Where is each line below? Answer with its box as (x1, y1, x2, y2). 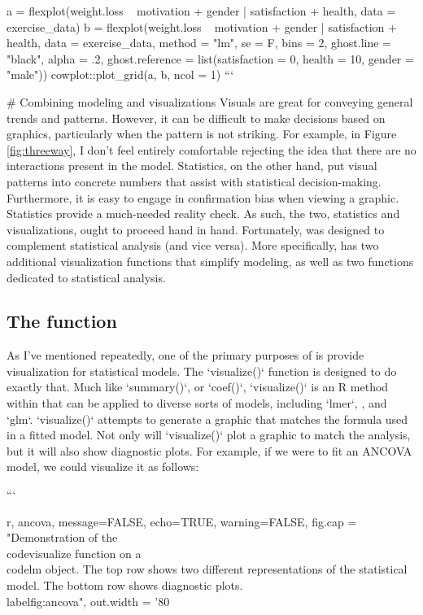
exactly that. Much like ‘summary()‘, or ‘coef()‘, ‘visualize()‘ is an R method (7, 378, 389, 395)
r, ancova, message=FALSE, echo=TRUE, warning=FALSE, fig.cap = (7, 512, 357, 530)
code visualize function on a (7, 544, 142, 561)
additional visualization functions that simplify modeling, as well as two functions (7, 252, 414, 269)
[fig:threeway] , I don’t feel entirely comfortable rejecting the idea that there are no (7, 141, 416, 158)
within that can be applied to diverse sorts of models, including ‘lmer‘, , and (7, 395, 387, 412)
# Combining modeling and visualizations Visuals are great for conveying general (7, 93, 413, 110)
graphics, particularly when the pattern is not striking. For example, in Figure (7, 125, 397, 142)
